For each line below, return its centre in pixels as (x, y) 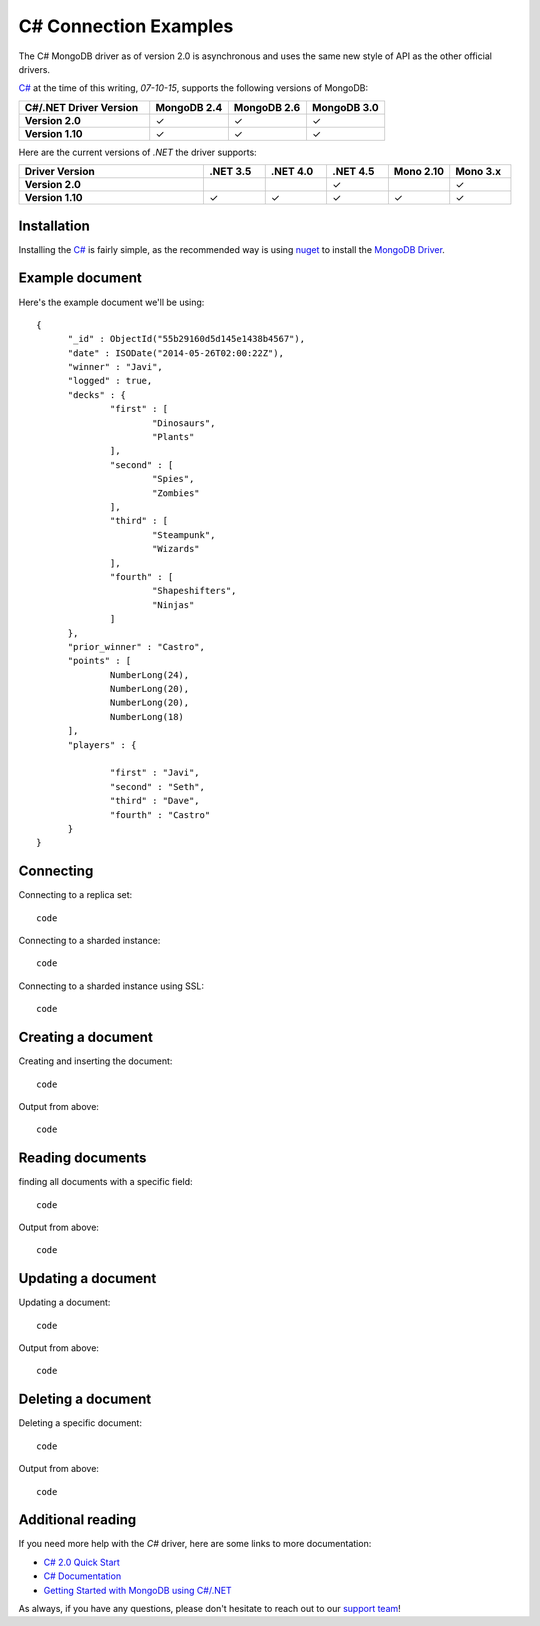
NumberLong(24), (150, 674)
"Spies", (173, 479)
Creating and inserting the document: (95, 1061)
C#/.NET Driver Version (81, 107)
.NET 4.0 (292, 172)
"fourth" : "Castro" (160, 814)
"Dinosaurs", (183, 423)
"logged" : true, (110, 381)
